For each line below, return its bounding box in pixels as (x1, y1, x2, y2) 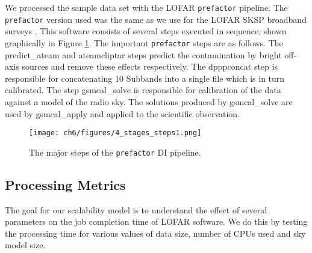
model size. (5, 239, 46, 251)
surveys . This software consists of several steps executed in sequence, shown (5, 25, 287, 37)
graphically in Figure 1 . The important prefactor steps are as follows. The (5, 36, 283, 49)
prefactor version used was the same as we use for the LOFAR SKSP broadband (5, 13, 307, 25)
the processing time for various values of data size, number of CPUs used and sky (5, 227, 306, 239)
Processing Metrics (5, 175, 126, 194)
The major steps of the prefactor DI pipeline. (29, 145, 201, 158)
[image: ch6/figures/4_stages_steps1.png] (29, 129, 202, 138)
